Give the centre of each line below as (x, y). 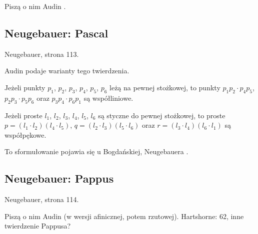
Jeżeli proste (23, 115)
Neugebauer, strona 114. (42, 199)
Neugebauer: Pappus (59, 178)
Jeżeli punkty (25, 87)
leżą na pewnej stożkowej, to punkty (165, 87)
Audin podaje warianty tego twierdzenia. (67, 71)
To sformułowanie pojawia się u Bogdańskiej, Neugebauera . (96, 151)
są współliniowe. (108, 98)
